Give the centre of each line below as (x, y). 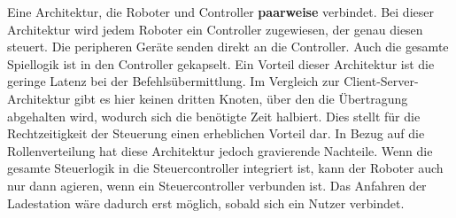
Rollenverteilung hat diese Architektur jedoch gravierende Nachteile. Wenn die (220, 150)
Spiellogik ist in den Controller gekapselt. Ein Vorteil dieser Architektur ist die (221, 63)
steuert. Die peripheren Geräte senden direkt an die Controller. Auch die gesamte (228, 47)
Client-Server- (381, 81)
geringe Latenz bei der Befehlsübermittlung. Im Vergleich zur (174, 81)
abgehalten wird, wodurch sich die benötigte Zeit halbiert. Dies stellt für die (214, 116)
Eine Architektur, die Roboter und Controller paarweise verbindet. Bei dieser (220, 12)
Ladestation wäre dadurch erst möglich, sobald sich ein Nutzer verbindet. (206, 202)
